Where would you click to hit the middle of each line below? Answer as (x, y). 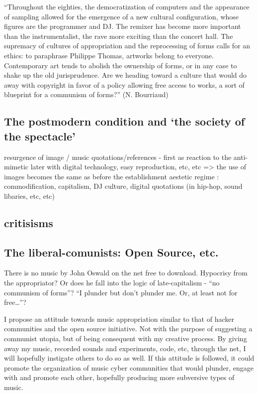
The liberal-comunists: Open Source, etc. (111, 252)
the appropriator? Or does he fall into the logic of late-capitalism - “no (112, 283)
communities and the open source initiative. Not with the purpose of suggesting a (128, 328)
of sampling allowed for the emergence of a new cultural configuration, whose (122, 16)
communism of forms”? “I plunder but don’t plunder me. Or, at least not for (121, 292)
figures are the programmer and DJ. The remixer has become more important (123, 26)
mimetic (16, 167)
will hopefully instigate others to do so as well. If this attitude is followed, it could (129, 358)
